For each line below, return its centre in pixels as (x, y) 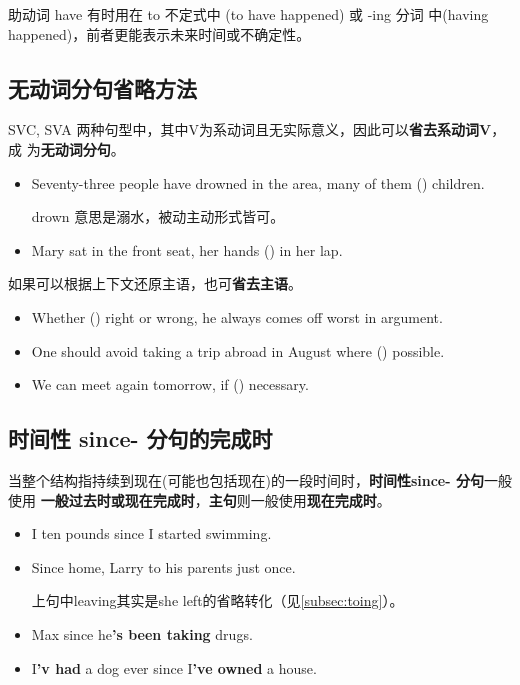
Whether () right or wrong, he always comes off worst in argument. (237, 316)
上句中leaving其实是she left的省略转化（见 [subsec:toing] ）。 (217, 600)
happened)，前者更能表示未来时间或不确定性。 (159, 33)
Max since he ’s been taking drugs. (142, 633)
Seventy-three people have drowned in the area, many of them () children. (258, 182)
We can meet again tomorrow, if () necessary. (170, 384)
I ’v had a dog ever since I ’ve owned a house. (174, 667)
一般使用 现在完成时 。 (320, 499)
